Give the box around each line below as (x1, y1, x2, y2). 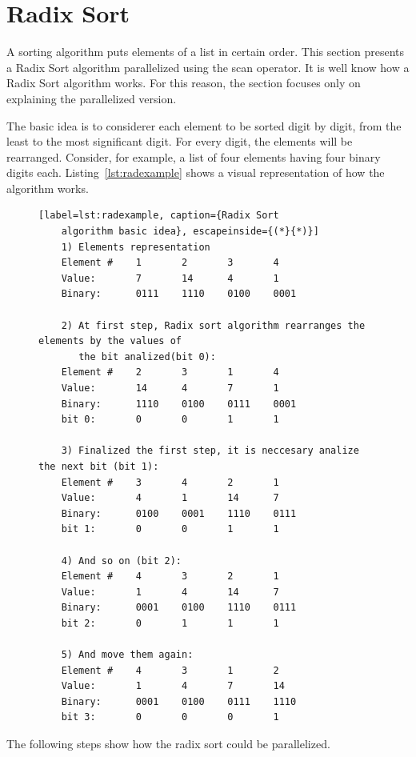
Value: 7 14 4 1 (61, 272, 279, 284)
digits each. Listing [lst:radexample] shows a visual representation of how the (6, 164, 385, 181)
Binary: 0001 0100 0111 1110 (61, 695, 297, 707)
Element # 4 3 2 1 (61, 571, 279, 583)
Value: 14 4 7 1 (61, 383, 279, 394)
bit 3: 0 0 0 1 (61, 711, 279, 723)
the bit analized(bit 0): (78, 350, 216, 362)
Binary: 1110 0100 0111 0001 (61, 398, 297, 410)
